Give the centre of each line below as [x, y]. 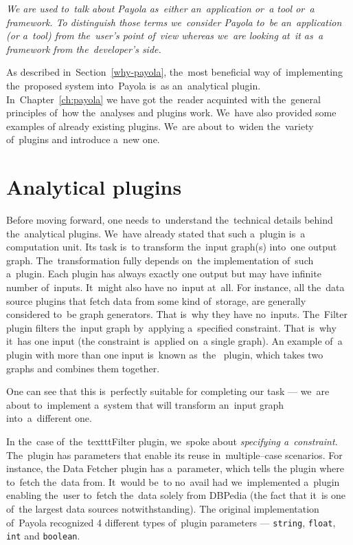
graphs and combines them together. [83, 368]
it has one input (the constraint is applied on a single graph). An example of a [174, 341]
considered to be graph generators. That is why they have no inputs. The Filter [177, 314]
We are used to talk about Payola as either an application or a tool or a [160, 8]
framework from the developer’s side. [84, 49]
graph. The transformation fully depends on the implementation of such [160, 260]
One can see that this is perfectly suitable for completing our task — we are [168, 391]
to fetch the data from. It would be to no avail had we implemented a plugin [173, 481]
